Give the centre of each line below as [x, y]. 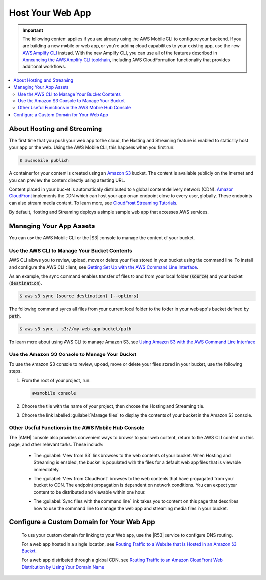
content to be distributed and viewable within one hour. [90, 492]
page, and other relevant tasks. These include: [56, 444]
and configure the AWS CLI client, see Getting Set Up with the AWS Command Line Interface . [104, 267]
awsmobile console [54, 393]
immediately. [47, 469]
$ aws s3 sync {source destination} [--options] [79, 296]
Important [33, 30]
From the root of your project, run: [56, 380]
